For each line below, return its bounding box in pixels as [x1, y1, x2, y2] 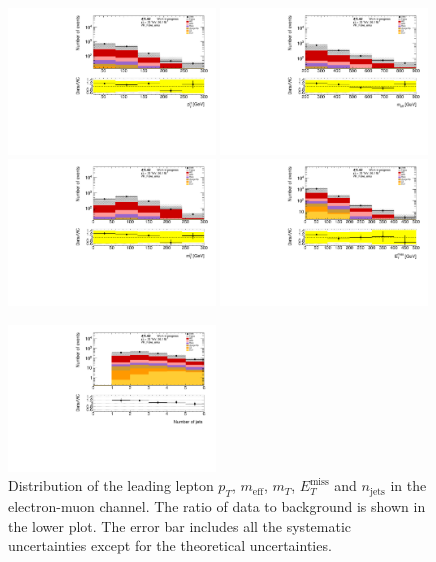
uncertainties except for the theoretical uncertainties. [8, 535, 332, 556]
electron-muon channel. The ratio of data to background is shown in [8, 496, 426, 517]
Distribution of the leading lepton [8, 475, 214, 496]
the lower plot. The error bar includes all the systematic [8, 515, 352, 536]
